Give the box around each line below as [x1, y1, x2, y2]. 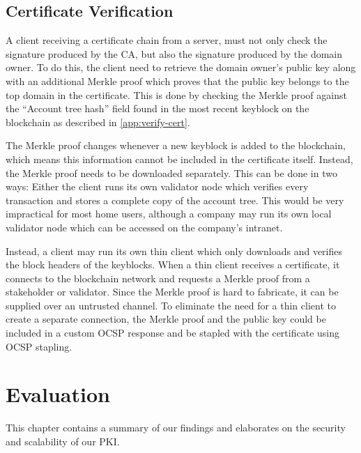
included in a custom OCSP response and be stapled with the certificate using [6, 325, 339, 340]
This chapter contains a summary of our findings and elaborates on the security [6, 420, 346, 435]
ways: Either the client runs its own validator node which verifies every [6, 179, 309, 194]
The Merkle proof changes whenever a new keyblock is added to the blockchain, [6, 138, 346, 153]
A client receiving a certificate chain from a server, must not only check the [6, 33, 328, 47]
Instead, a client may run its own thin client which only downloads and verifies [6, 243, 342, 258]
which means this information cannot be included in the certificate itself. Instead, [6, 151, 353, 166]
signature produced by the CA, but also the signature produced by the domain [6, 46, 343, 61]
